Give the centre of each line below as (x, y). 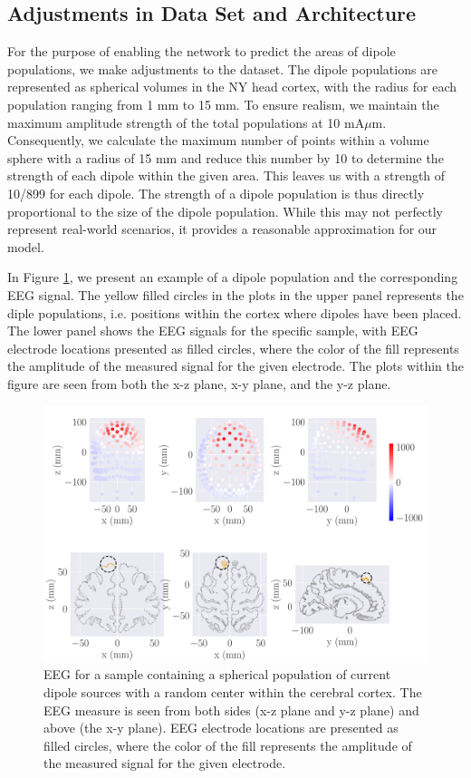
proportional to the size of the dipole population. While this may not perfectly (225, 211)
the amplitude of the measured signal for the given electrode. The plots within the (235, 366)
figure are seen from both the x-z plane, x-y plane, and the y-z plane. (199, 383)
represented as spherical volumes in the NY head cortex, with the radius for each (232, 87)
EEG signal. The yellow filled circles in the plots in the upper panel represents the (235, 294)
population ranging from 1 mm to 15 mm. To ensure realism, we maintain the (223, 104)
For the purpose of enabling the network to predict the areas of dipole (202, 51)
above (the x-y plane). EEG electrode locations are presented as (221, 728)
